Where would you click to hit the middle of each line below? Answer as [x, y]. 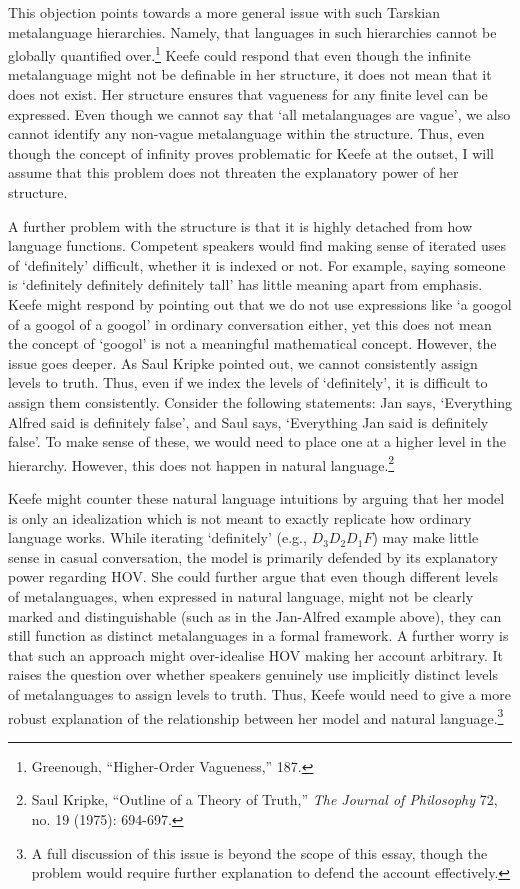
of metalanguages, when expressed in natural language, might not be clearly [241, 595]
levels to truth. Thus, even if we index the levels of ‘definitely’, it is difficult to [248, 382]
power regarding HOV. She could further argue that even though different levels [253, 576]
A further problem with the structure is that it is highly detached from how [240, 225]
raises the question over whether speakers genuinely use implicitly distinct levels [253, 674]
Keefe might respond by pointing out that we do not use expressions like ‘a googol [260, 303]
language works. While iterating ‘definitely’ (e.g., [157, 537]
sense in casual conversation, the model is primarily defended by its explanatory [253, 556]
